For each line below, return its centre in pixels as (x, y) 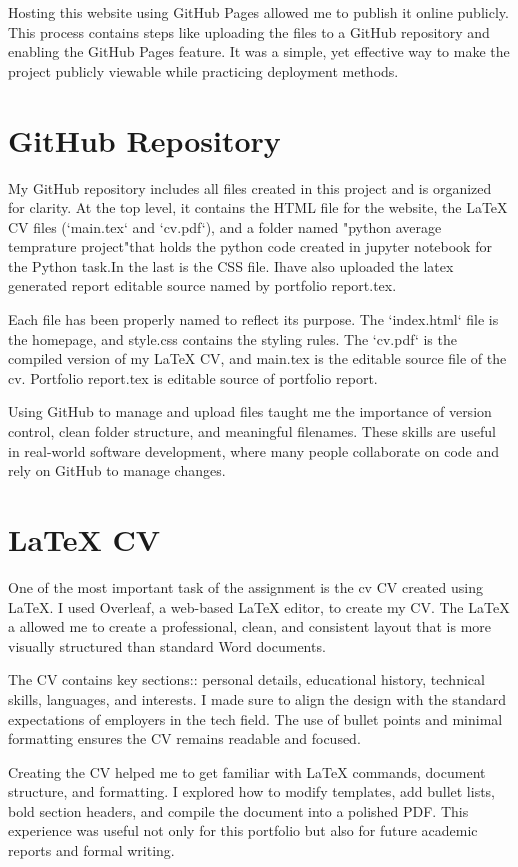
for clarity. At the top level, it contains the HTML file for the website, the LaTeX (258, 207)
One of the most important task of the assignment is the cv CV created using (245, 586)
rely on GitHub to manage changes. (117, 470)
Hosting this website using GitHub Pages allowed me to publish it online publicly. (258, 12)
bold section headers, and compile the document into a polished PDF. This (238, 810)
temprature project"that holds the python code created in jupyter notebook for (250, 246)
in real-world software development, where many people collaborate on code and (254, 450)
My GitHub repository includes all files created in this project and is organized (250, 187)
